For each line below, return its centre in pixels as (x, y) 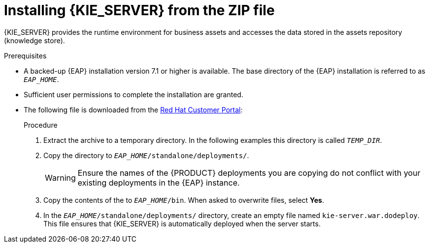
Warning (60, 178)
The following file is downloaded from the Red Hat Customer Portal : (133, 110)
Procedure (41, 125)
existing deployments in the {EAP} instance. (159, 182)
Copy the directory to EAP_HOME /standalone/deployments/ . (146, 155)
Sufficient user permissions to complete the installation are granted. (133, 94)
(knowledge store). (34, 40)
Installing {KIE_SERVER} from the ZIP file (139, 10)
